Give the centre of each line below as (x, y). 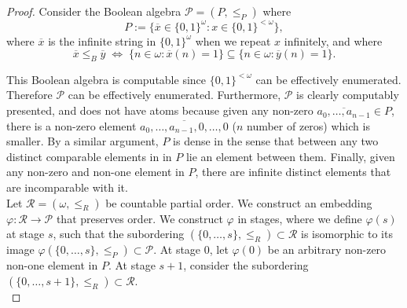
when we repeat (233, 40)
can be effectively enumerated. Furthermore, (174, 95)
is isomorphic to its (347, 234)
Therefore (29, 95)
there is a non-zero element (71, 125)
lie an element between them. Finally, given (290, 156)
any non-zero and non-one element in (95, 172)
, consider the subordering (246, 265)
